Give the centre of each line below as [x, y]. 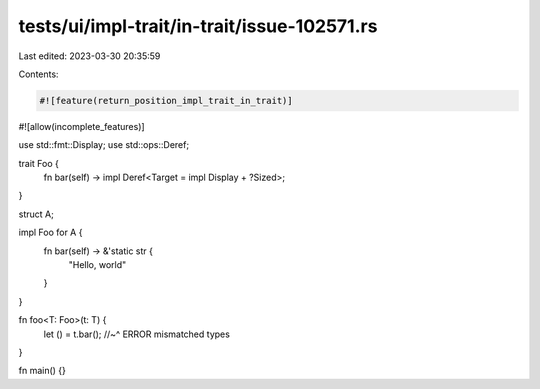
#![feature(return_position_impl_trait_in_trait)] [166, 100]
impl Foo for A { [50, 232]
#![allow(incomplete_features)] [81, 126]
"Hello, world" [97, 265]
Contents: [38, 74]
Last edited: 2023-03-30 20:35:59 [89, 56]
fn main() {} [42, 371]
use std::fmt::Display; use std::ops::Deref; [104, 145]
